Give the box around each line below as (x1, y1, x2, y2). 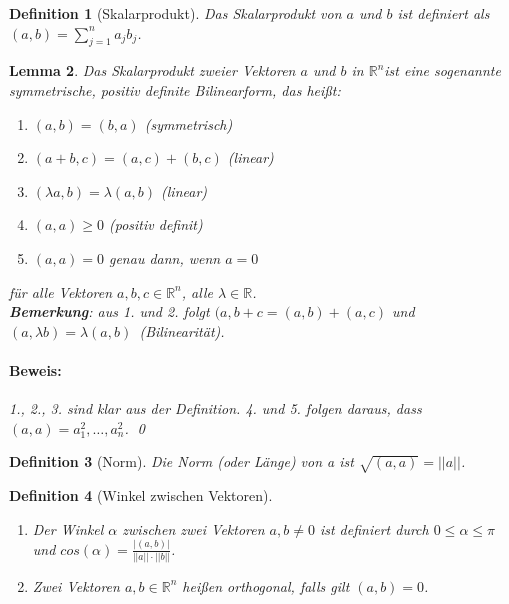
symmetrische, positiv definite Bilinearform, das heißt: (9, 79, 341, 100)
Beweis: (9, 359, 62, 380)
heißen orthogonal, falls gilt (182, 575, 350, 596)
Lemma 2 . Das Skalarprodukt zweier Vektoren (9, 60, 296, 81)
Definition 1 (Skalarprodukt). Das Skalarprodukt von (9, 3, 342, 23)
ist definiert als (397, 3, 490, 23)
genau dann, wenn (108, 247, 221, 268)
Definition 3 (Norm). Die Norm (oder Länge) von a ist (9, 451, 354, 472)
